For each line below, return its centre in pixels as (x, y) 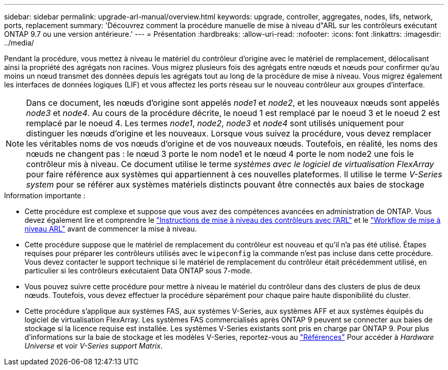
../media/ (19, 43)
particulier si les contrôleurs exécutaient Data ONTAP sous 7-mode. (138, 271)
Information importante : (45, 195)
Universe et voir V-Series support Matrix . (94, 346)
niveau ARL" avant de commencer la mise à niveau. (111, 229)
